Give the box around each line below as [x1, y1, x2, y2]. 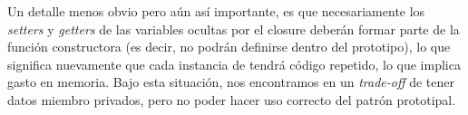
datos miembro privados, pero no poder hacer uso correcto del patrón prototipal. [7, 90, 456, 109]
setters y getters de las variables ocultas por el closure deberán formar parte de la [7, 19, 460, 38]
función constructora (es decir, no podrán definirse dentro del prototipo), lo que [7, 37, 451, 56]
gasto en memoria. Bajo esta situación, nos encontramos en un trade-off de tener [7, 72, 454, 91]
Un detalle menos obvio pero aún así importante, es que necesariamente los [7, 2, 425, 20]
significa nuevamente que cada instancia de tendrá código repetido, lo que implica [7, 54, 461, 73]
